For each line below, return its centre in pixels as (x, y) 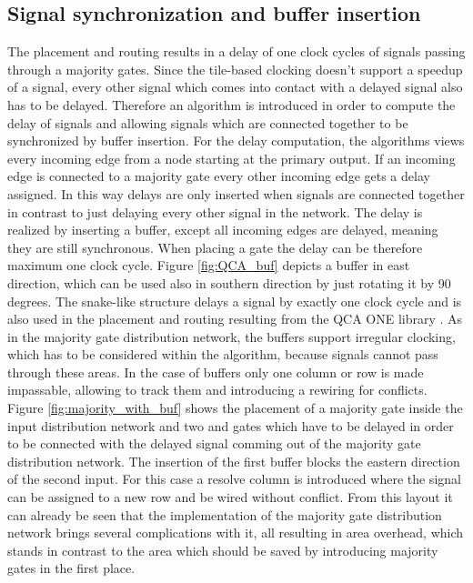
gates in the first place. (71, 568)
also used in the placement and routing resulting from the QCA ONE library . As (235, 319)
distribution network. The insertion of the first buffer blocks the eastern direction (234, 461)
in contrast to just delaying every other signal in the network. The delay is (215, 211)
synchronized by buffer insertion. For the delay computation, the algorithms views (236, 141)
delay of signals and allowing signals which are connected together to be (208, 122)
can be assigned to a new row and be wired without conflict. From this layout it (230, 497)
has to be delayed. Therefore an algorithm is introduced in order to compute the (231, 104)
